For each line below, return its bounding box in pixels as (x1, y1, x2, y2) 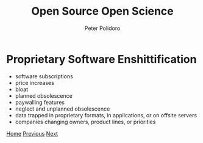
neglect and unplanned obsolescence (15, 105, 110, 112)
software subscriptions (15, 72, 73, 80)
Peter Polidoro (84, 24, 121, 32)
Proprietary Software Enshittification (6, 52, 197, 66)
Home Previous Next (6, 130, 59, 137)
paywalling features (15, 98, 65, 106)
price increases (15, 79, 55, 86)
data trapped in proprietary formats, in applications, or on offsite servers (15, 111, 197, 119)
